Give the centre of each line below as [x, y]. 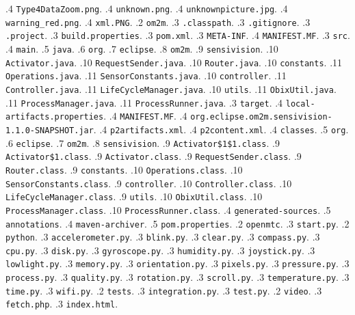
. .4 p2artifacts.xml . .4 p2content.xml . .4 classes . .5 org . [221, 129]
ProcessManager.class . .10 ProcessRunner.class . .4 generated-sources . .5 [168, 209]
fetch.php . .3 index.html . [62, 304]
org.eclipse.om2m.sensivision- [261, 117]
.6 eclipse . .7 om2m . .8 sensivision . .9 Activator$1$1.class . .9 [143, 142]
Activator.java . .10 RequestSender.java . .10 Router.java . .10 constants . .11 [174, 62]
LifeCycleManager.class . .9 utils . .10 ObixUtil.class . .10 [134, 196]
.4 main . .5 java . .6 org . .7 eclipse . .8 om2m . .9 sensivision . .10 [142, 48]
